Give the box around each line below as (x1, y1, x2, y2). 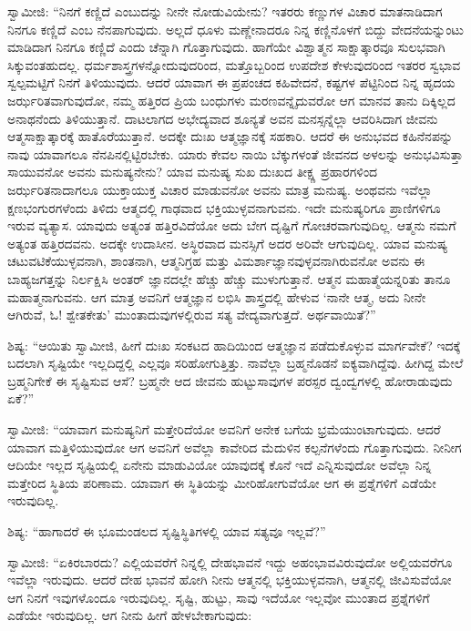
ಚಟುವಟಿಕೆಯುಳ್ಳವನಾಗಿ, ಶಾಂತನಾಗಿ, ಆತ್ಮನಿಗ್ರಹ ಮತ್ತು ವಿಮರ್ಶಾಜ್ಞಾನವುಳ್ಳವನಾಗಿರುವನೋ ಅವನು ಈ (7, 251, 425, 270)
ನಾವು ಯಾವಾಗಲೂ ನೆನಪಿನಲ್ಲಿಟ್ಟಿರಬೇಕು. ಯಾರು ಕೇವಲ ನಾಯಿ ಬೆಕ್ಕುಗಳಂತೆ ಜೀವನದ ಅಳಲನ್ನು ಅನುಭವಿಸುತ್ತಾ (7, 144, 464, 163)
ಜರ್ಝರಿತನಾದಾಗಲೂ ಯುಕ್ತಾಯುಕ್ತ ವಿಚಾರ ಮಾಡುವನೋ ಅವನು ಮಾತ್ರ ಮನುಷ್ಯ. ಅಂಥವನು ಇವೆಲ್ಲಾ (7, 179, 433, 198)
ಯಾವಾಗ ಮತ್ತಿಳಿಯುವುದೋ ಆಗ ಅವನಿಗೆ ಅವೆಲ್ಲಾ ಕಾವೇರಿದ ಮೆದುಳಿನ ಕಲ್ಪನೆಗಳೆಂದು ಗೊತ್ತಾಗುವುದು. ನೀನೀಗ (7, 437, 462, 456)
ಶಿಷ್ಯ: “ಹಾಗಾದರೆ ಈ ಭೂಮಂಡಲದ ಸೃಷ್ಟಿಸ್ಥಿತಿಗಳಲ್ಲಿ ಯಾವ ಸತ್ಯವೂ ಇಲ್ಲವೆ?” (7, 522, 326, 541)
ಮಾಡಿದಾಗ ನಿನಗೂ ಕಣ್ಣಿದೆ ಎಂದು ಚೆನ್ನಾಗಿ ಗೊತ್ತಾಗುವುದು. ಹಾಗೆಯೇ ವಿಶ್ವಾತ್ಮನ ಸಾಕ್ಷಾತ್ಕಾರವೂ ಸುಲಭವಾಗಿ (7, 37, 445, 56)
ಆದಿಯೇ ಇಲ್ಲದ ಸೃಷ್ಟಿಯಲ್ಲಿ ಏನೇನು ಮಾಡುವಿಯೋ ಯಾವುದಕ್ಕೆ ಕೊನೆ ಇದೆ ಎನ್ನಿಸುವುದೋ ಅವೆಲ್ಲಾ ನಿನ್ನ (7, 455, 432, 474)
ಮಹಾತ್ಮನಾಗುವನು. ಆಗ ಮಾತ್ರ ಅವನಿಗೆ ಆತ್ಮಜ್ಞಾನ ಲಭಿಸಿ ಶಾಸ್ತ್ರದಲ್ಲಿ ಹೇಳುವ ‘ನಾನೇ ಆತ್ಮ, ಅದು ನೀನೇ (7, 287, 426, 306)
